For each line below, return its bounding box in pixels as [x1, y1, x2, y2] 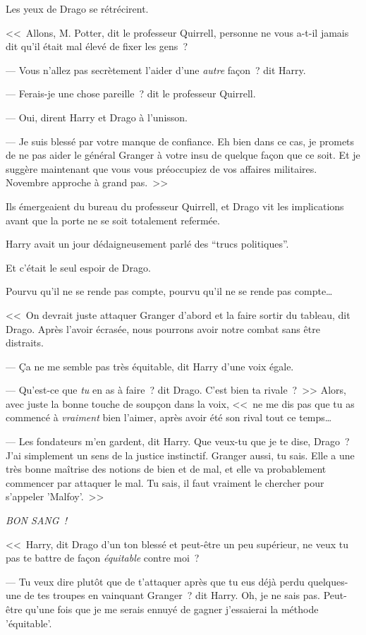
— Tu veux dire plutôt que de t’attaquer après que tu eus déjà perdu [6, 574, 305, 588]
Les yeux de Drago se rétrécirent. [6, 1, 149, 16]
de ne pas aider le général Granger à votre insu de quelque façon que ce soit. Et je [6, 147, 360, 162]
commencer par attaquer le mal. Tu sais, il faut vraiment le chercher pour [6, 475, 324, 490]
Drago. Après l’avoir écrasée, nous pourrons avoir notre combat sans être [6, 321, 320, 336]
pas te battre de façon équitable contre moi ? [6, 550, 200, 565]
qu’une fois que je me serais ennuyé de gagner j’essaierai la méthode [25, 602, 319, 616]
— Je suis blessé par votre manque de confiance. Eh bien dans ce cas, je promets [6, 133, 355, 148]
